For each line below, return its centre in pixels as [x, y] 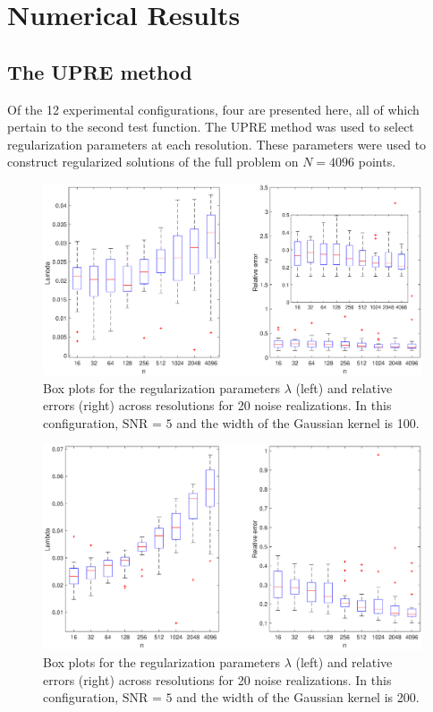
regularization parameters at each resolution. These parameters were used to [217, 144]
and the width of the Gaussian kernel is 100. [298, 422]
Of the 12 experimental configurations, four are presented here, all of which [213, 109]
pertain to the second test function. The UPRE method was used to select [211, 127]
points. [377, 162]
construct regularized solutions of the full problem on [153, 162]
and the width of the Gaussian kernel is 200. [298, 697]
